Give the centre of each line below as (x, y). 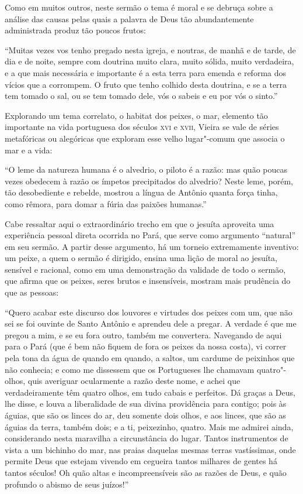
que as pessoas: (32, 292)
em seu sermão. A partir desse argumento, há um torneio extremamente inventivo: (152, 246)
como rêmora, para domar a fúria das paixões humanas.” (106, 203)
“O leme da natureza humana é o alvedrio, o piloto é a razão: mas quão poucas (146, 169)
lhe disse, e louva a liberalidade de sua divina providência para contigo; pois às (146, 404)
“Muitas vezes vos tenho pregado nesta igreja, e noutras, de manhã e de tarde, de (150, 49)
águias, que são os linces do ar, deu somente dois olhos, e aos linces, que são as (145, 415)
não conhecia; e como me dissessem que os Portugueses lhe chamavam (130, 369)
